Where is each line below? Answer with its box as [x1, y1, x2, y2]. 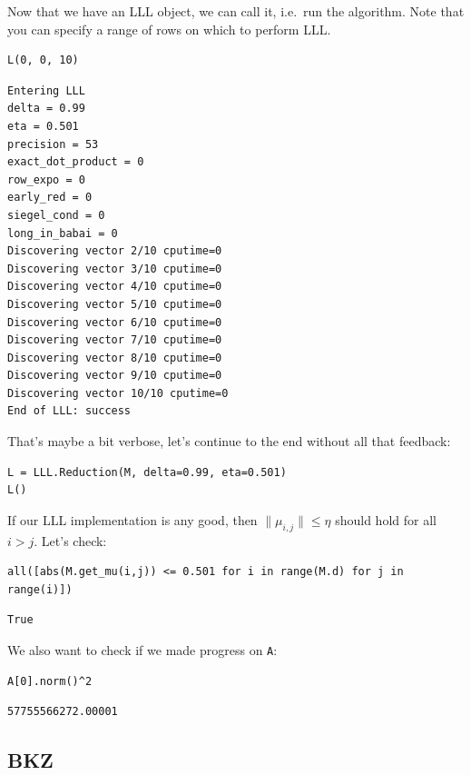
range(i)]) [7, 582, 73, 596]
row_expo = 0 [7, 173, 85, 186]
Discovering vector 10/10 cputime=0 [7, 386, 229, 400]
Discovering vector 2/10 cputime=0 [7, 244, 222, 258]
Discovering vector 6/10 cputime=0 [7, 315, 222, 329]
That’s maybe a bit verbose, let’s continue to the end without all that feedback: [7, 432, 451, 451]
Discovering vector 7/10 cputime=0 [7, 333, 222, 347]
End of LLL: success [7, 404, 132, 418]
